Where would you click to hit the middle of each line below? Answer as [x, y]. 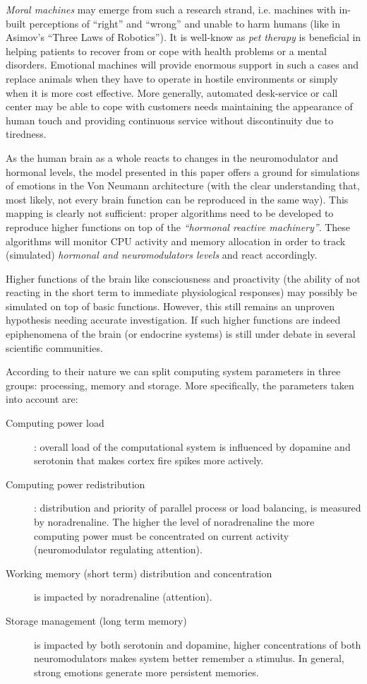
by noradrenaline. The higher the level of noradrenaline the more [174, 521]
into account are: [42, 399]
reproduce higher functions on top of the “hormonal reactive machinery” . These [178, 226]
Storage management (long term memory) [96, 620]
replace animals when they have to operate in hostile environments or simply [172, 78]
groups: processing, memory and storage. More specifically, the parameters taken [180, 385]
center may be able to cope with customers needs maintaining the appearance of [179, 106]
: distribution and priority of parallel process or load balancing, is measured [198, 508]
